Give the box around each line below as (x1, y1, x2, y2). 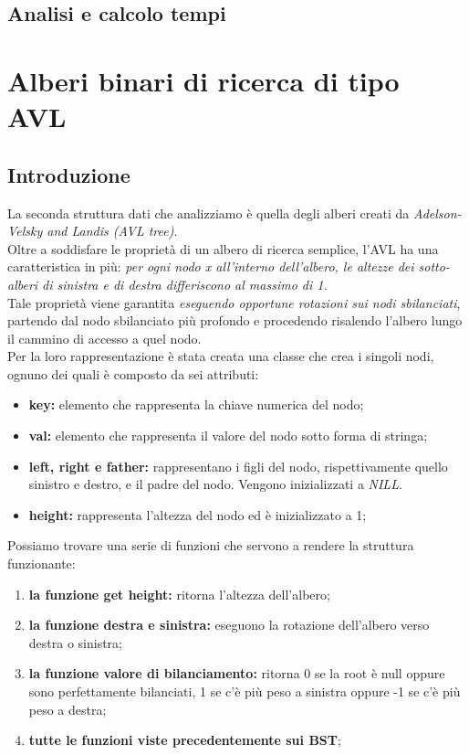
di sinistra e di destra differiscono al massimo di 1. (42, 274, 328, 293)
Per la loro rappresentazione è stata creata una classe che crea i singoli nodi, (7, 346, 434, 366)
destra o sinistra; (28, 633, 122, 652)
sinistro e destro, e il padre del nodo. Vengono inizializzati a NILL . (28, 474, 402, 494)
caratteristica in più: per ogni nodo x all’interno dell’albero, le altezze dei (7, 257, 414, 276)
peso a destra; (28, 699, 107, 718)
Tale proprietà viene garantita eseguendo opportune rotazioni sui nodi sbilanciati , (7, 292, 461, 312)
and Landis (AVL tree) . (47, 221, 178, 240)
